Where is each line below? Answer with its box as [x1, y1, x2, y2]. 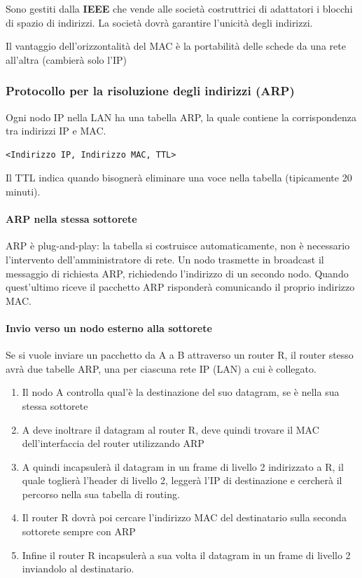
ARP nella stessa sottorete [6, 212, 137, 226]
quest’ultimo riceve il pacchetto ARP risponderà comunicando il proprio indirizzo [6, 280, 355, 294]
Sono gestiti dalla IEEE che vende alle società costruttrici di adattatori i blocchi [6, 1, 353, 15]
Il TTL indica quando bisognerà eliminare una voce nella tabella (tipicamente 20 [6, 170, 352, 185]
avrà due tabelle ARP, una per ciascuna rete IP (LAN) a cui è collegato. [6, 361, 316, 376]
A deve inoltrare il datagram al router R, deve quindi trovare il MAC [22, 422, 319, 436]
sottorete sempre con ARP [22, 524, 136, 539]
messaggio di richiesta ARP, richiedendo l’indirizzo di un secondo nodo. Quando [6, 266, 349, 280]
